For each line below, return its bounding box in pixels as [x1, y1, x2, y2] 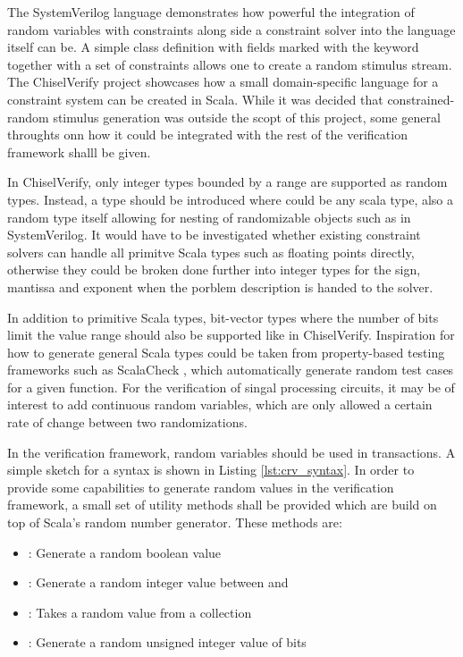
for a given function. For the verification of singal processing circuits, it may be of [7, 377, 455, 396]
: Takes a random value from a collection [28, 602, 252, 621]
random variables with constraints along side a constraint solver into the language [7, 20, 456, 38]
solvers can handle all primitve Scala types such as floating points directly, [7, 242, 415, 261]
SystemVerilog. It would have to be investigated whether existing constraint [7, 225, 421, 244]
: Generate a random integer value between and [28, 573, 289, 592]
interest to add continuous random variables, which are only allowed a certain [7, 395, 433, 414]
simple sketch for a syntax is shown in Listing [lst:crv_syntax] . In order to [7, 460, 415, 479]
